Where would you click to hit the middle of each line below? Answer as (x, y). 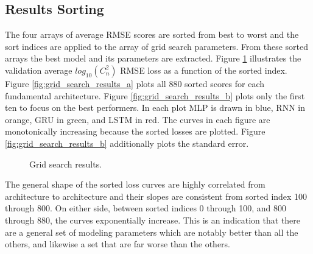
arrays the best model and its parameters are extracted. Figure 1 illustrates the (153, 58)
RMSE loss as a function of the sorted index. (204, 70)
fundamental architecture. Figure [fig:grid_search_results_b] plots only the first (155, 95)
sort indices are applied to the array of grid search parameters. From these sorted (157, 46)
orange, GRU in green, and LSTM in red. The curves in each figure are (138, 119)
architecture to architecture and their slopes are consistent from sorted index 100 (156, 196)
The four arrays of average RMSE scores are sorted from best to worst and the (152, 34)
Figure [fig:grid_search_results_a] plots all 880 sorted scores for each (135, 83)
